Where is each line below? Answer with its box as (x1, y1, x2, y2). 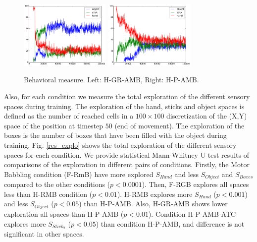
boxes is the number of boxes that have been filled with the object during (4, 130, 227, 140)
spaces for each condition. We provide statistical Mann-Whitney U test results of (4, 149, 249, 160)
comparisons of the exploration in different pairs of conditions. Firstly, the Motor (4, 159, 250, 170)
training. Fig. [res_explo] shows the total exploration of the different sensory (4, 140, 237, 150)
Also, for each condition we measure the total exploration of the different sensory (4, 91, 250, 102)
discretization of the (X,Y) (166, 111, 247, 121)
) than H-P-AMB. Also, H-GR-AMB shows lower (79, 198, 228, 209)
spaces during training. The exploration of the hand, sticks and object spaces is (4, 101, 245, 111)
